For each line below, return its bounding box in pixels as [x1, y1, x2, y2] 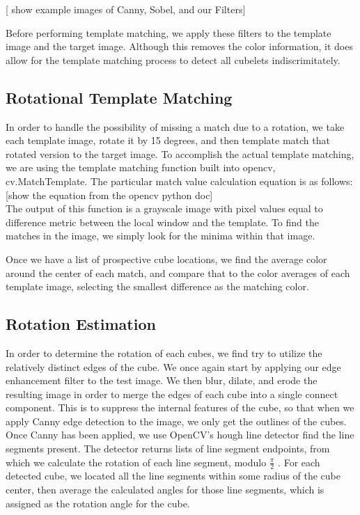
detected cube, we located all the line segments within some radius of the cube [6, 468, 341, 483]
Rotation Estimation [6, 313, 156, 335]
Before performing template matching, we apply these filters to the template [6, 25, 331, 40]
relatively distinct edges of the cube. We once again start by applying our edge [6, 359, 341, 374]
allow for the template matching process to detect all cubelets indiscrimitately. [6, 52, 341, 67]
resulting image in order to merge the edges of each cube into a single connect [6, 386, 338, 401]
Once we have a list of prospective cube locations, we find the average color [6, 251, 327, 266]
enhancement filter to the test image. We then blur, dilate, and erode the [6, 373, 318, 388]
